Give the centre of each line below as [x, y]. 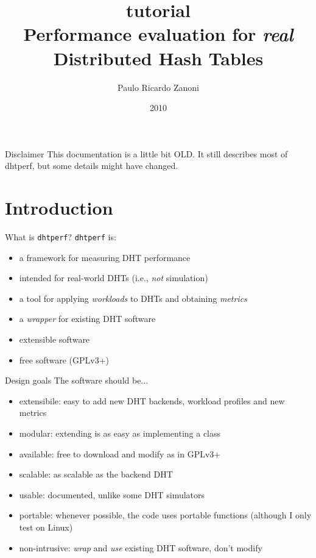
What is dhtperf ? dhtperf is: [61, 237]
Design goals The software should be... [77, 380]
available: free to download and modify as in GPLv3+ [120, 453]
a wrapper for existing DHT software [87, 319]
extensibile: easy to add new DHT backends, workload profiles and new [152, 400]
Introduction [59, 208]
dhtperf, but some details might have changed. [92, 166]
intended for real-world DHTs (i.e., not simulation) [114, 278]
